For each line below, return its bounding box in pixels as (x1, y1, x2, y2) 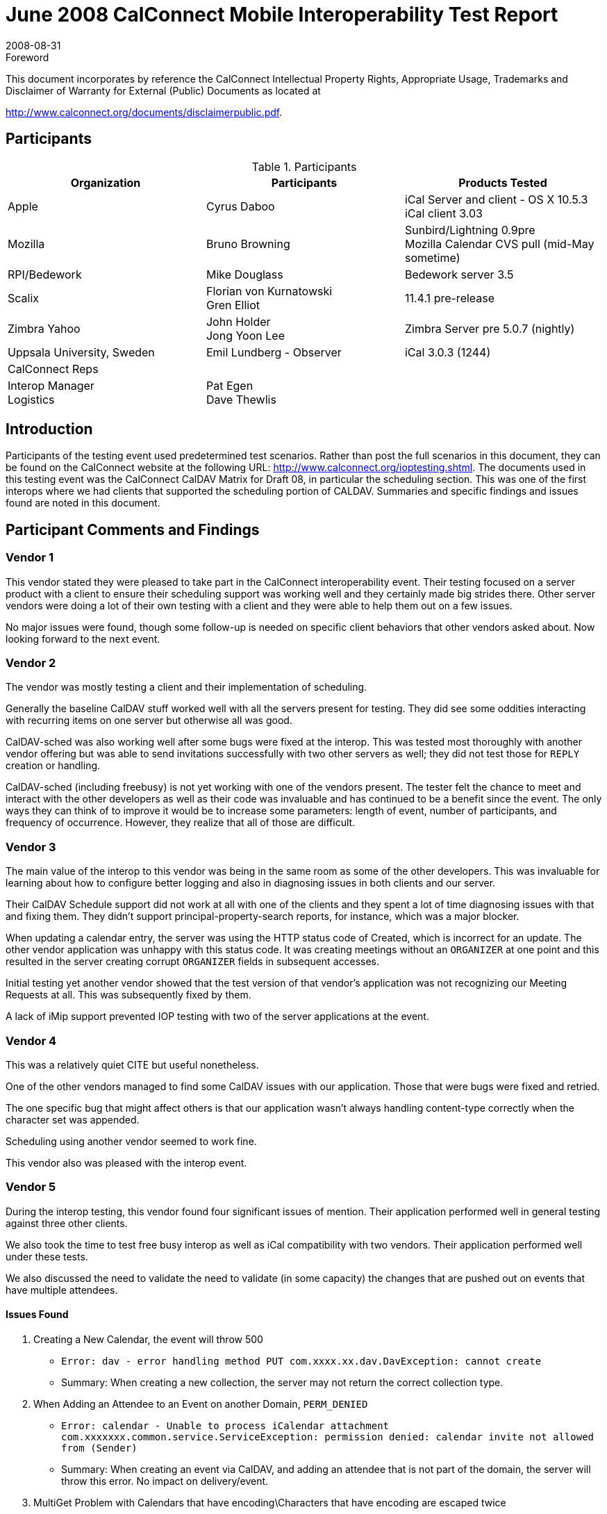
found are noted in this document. (6, 497, 160, 509)
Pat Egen (206, 378, 253, 393)
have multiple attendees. (6, 1283, 118, 1296)
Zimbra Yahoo (8, 321, 81, 336)
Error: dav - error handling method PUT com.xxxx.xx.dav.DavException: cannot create (61, 1355, 542, 1367)
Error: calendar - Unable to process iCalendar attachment (61, 1420, 390, 1431)
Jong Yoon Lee (206, 328, 285, 343)
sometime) (404, 250, 460, 265)
